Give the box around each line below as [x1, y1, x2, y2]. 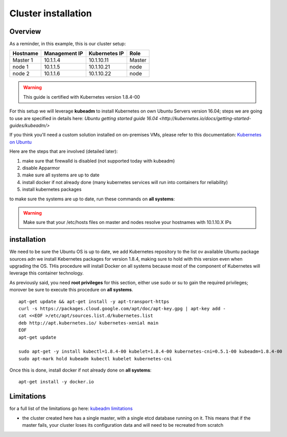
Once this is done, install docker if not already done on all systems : [9, 367, 152, 373]
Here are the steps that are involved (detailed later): [9, 148, 118, 154]
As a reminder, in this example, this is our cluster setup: [9, 41, 126, 47]
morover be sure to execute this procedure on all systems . [9, 287, 133, 293]
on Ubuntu [9, 139, 32, 145]
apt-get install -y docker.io [18, 379, 94, 385]
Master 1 [12, 57, 33, 64]
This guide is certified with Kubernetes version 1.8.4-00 [23, 94, 140, 100]
